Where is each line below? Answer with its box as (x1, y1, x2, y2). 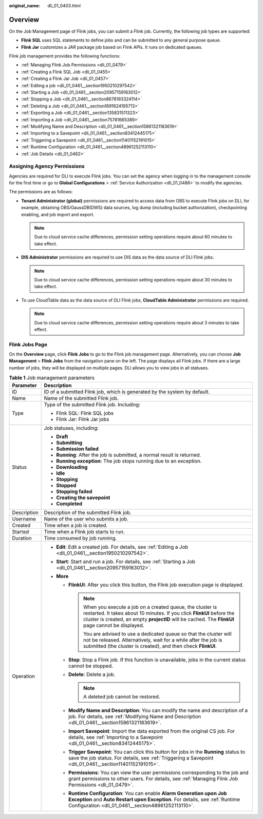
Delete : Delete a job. (68, 671, 115, 678)
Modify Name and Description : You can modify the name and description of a (68, 707, 248, 714)
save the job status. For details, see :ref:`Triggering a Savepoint (68, 754, 214, 761)
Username (12, 515, 36, 522)
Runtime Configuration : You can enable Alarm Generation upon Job (68, 790, 227, 797)
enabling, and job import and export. (21, 211, 94, 217)
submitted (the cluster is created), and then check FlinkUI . (83, 642, 217, 649)
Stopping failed (56, 488, 93, 495)
